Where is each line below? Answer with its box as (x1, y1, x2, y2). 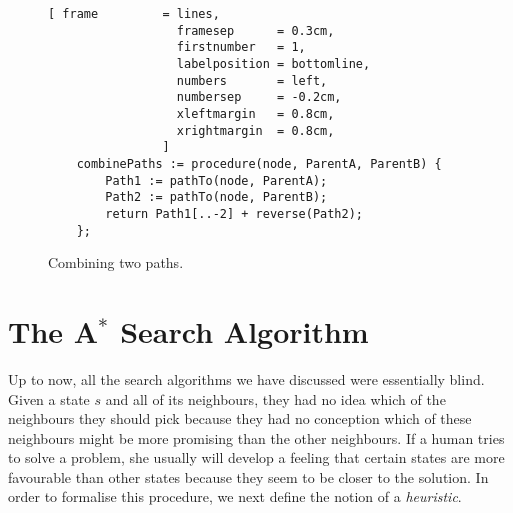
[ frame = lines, (48, 7, 220, 21)
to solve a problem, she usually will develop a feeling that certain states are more (8, 447, 505, 468)
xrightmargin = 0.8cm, (176, 123, 335, 138)
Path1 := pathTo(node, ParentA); (105, 173, 328, 188)
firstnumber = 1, (176, 40, 306, 55)
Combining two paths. (48, 252, 184, 273)
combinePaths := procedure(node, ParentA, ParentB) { (76, 156, 442, 171)
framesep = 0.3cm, (176, 23, 335, 38)
